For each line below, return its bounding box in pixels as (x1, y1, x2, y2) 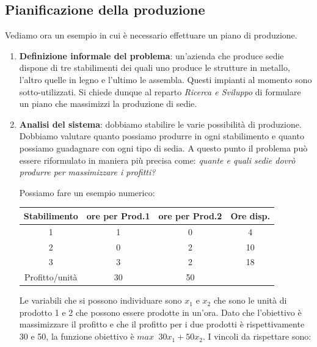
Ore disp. (230, 209, 271, 222)
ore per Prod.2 (158, 209, 222, 222)
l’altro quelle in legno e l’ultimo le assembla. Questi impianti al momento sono (19, 73, 312, 86)
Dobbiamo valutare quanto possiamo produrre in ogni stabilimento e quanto (19, 130, 304, 142)
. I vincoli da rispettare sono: (202, 330, 312, 343)
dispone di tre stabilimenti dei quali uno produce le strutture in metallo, (19, 61, 290, 74)
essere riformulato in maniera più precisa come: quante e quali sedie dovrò (19, 153, 296, 166)
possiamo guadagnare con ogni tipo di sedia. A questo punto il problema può (19, 141, 308, 154)
